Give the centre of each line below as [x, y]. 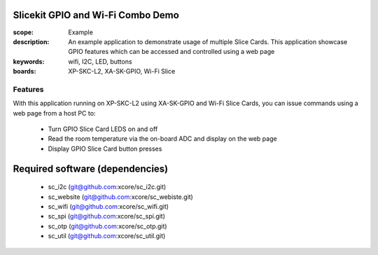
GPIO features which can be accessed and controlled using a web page [171, 52]
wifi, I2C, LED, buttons [100, 61]
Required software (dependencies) [91, 168]
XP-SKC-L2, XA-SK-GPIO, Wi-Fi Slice [122, 71]
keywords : [29, 61]
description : [31, 41]
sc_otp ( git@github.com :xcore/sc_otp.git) [107, 226]
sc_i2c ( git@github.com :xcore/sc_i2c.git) [107, 187]
